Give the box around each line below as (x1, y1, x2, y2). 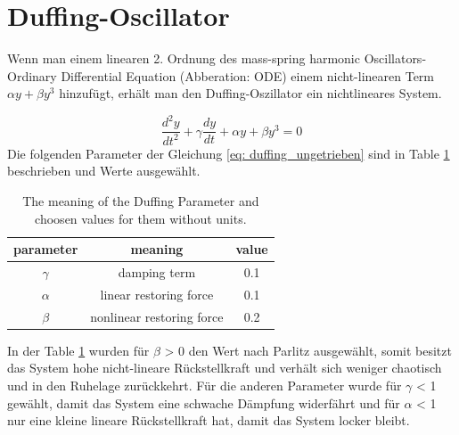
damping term (118, 263, 196, 282)
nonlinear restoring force (90, 307, 224, 325)
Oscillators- (364, 49, 427, 68)
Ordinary (7, 66, 57, 85)
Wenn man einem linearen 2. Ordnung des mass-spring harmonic (7, 49, 360, 68)
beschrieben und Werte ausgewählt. (7, 161, 201, 180)
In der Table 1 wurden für (7, 341, 150, 359)
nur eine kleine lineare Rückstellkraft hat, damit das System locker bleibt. (7, 411, 410, 430)
